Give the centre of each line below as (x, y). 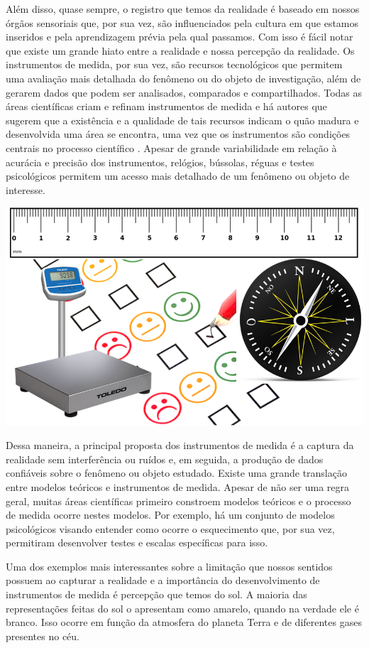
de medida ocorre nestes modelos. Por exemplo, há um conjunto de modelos (170, 515)
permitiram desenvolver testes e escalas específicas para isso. (137, 542)
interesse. (26, 189)
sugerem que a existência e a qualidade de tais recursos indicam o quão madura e (182, 120)
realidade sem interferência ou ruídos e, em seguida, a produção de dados (165, 459)
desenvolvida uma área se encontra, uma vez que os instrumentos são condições (178, 134)
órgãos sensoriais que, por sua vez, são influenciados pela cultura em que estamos (182, 22)
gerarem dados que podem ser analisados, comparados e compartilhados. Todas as (184, 92)
